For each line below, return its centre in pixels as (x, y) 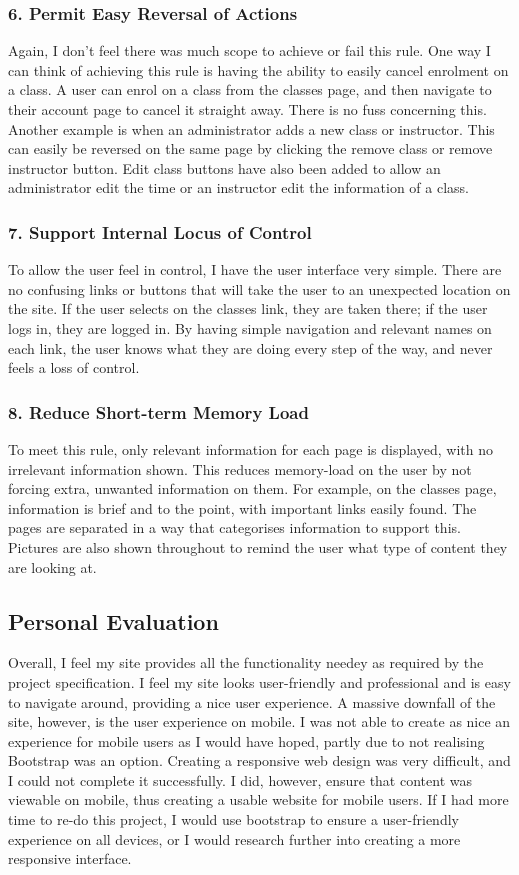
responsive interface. (70, 858)
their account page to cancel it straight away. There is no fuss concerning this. (247, 109)
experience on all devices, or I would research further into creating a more (234, 838)
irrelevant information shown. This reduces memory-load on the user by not (240, 468)
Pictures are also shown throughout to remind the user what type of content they (258, 546)
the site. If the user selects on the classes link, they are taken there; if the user (248, 308)
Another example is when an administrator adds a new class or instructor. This (251, 128)
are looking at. (52, 566)
